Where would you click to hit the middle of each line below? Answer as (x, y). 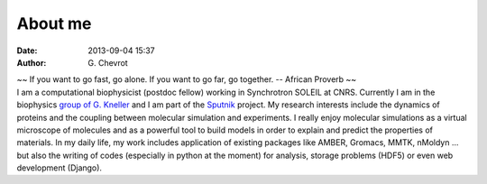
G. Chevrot (108, 62)
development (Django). (60, 168)
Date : (27, 51)
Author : (32, 62)
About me (54, 23)
